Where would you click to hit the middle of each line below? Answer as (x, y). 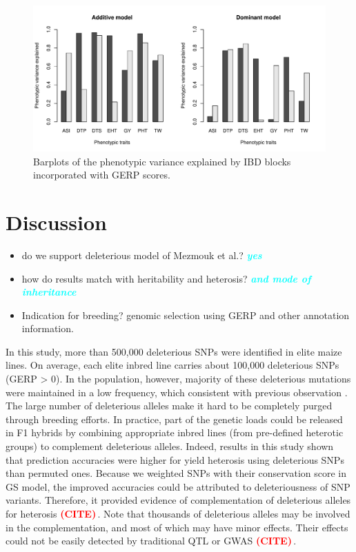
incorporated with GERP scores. (102, 175)
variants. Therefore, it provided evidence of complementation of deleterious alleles (178, 500)
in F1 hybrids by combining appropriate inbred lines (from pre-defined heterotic (175, 432)
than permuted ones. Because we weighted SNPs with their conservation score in (176, 473)
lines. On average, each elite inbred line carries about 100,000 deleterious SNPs (172, 365)
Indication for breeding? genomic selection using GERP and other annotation (186, 315)
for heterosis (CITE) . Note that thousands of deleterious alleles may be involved (178, 513)
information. (48, 328)
